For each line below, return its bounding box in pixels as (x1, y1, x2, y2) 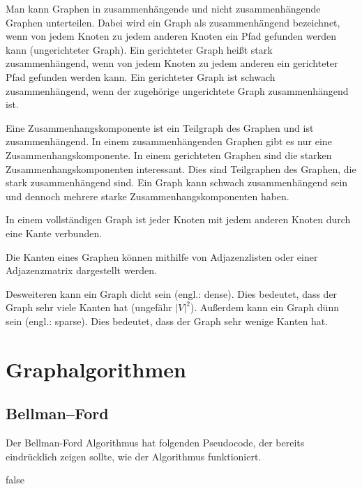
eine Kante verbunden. (6, 225, 103, 240)
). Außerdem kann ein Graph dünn (190, 300, 339, 315)
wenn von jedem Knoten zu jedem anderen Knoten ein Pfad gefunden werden (6, 29, 336, 43)
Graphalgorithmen (6, 354, 186, 383)
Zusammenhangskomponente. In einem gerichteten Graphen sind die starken (6, 147, 332, 162)
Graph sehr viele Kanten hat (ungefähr (6, 300, 172, 315)
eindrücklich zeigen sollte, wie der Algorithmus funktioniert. (6, 449, 262, 463)
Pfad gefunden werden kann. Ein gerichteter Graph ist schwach (6, 69, 276, 84)
